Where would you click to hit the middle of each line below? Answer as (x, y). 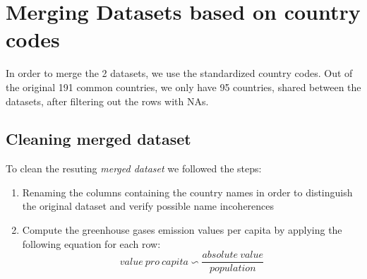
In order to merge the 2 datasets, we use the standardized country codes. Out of (179, 73)
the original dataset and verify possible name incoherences (148, 206)
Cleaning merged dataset (98, 139)
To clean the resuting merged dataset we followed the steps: (134, 168)
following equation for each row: (91, 243)
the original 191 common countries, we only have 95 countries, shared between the (183, 87)
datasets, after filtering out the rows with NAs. (107, 101)
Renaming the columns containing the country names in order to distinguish (187, 192)
